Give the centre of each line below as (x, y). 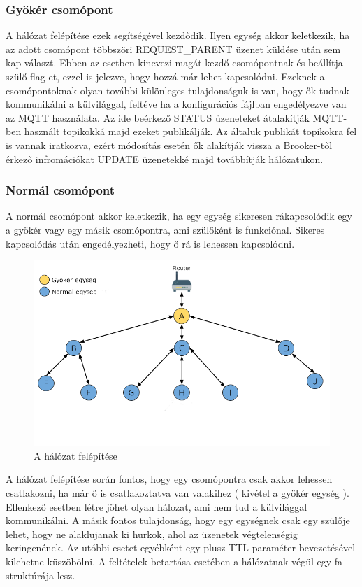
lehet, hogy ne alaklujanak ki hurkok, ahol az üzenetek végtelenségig (152, 533)
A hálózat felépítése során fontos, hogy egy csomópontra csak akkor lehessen (169, 479)
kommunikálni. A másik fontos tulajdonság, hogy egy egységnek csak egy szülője (178, 520)
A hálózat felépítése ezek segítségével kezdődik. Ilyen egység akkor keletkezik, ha (178, 35)
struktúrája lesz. (41, 575)
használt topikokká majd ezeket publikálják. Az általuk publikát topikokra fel (190, 131)
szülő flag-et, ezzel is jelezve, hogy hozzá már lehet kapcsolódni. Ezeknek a (165, 76)
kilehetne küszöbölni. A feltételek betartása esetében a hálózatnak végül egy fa (174, 561)
